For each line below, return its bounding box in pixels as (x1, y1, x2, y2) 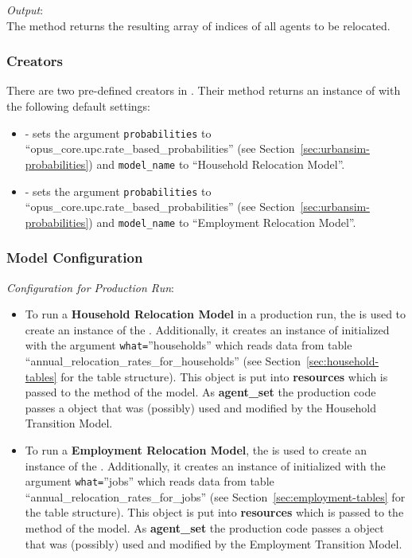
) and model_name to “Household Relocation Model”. (88, 155, 345, 172)
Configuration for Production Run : (6, 279, 174, 295)
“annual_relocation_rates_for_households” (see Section (25, 353, 301, 369)
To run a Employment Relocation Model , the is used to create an (25, 442, 367, 458)
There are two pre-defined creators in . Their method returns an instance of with (6, 82, 401, 99)
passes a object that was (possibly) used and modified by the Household (25, 399, 377, 416)
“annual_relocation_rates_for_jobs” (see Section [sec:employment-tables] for (25, 488, 406, 505)
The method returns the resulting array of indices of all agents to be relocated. (6, 17, 391, 33)
